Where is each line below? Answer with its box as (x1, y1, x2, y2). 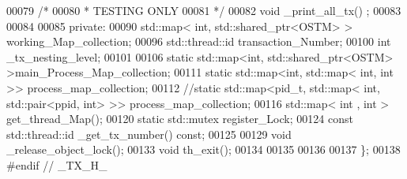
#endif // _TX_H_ (6, 156, 107, 173)
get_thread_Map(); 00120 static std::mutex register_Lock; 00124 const (6, 110, 353, 127)
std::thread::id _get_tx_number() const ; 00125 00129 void (6, 125, 292, 142)
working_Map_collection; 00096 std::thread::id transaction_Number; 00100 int (6, 33, 391, 50)
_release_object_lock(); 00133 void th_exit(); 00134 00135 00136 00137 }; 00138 (6, 141, 401, 158)
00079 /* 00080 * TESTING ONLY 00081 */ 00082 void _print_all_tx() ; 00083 (6, 2, 401, 18)
